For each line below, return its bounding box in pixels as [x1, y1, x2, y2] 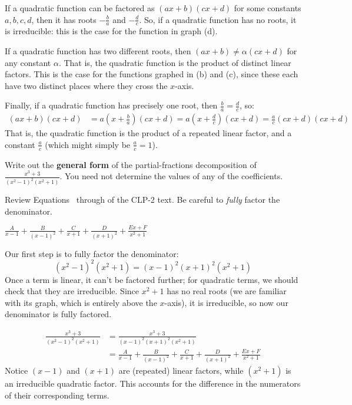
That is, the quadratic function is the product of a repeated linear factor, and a [5, 127, 292, 139]
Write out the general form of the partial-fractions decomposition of [5, 158, 257, 170]
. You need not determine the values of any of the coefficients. [59, 170, 283, 182]
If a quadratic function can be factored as [5, 2, 155, 14]
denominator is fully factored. [5, 308, 112, 320]
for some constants [234, 2, 301, 14]
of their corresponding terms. [5, 388, 109, 401]
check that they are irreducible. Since [5, 285, 140, 297]
